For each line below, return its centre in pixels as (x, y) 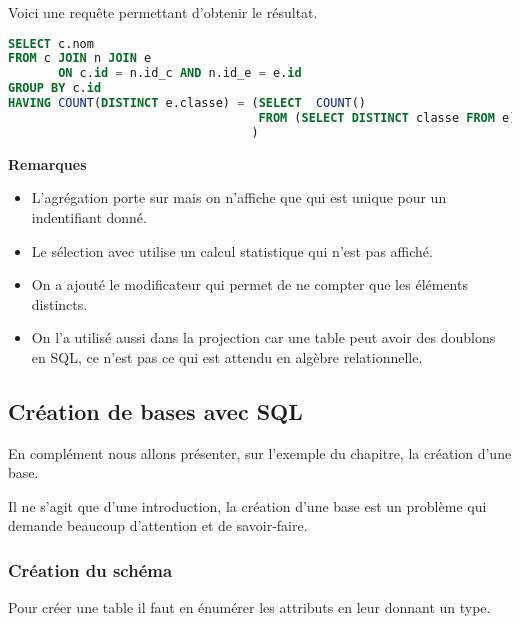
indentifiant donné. (89, 216)
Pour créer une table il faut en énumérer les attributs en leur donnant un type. (249, 607)
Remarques (47, 163)
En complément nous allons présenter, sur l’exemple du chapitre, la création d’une (260, 452)
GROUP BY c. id (55, 88)
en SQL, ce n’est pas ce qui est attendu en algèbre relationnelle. (227, 356)
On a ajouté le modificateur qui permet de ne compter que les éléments (249, 284)
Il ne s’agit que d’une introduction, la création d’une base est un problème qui (247, 505)
